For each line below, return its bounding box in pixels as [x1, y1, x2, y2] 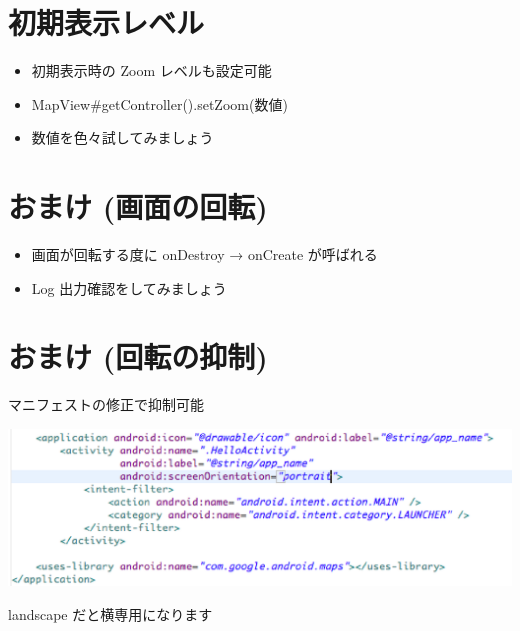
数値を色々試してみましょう [31, 127, 214, 148]
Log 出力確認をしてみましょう [31, 277, 227, 298]
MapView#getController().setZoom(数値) [31, 93, 288, 114]
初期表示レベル [8, 2, 205, 43]
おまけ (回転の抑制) [8, 336, 268, 377]
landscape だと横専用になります [8, 604, 213, 625]
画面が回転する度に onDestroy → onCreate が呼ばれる [31, 244, 378, 265]
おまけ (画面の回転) [8, 186, 268, 227]
